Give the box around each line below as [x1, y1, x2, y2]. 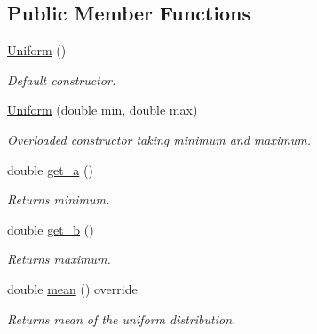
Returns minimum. [7, 190, 110, 209]
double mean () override [7, 279, 138, 298]
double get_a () [7, 160, 93, 179]
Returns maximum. [7, 250, 111, 268]
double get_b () [7, 219, 94, 238]
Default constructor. [7, 70, 116, 89]
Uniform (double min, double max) [7, 100, 198, 119]
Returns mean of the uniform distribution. [7, 309, 236, 328]
